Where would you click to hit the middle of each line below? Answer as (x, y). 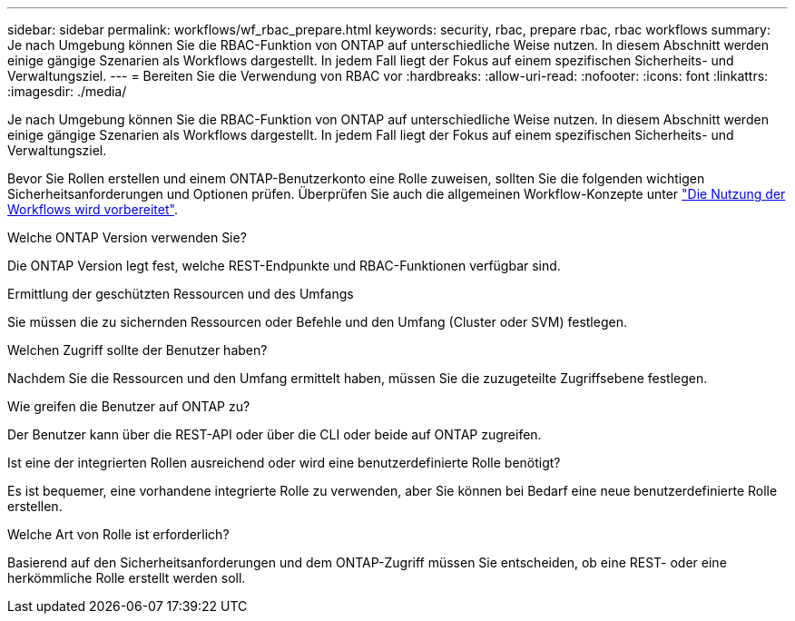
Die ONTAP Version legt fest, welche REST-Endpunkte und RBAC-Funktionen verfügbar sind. (284, 266)
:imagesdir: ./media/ (67, 91)
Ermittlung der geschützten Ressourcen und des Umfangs (181, 294)
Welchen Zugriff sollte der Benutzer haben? (137, 350)
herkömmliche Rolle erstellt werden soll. (127, 578)
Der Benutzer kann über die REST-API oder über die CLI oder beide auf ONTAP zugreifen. (275, 434)
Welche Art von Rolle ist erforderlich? (118, 534)
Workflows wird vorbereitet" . (93, 209)
